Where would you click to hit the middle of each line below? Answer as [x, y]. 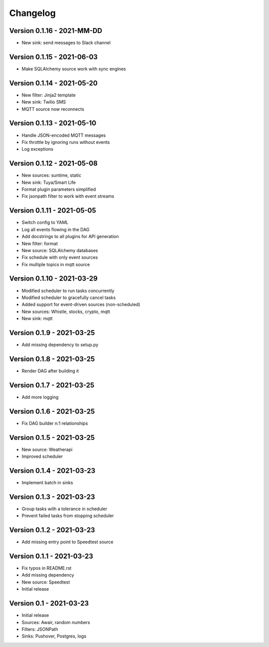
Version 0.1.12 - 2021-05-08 [54, 163]
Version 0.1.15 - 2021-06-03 [54, 57]
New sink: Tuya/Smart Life [49, 182]
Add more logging [40, 397]
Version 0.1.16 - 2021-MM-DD [56, 31]
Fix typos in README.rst [47, 568]
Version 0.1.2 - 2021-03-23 [52, 530]
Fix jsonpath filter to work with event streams [68, 196]
